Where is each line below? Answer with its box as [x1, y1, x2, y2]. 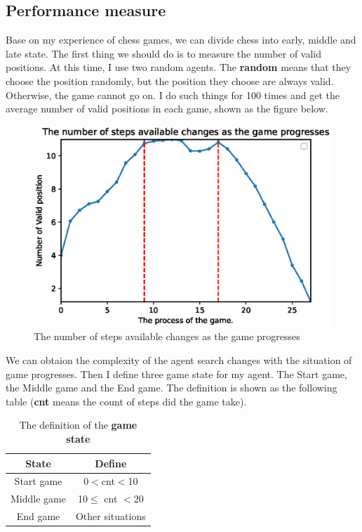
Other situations [75, 509, 146, 524]
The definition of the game [19, 417, 138, 432]
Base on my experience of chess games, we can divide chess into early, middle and [6, 32, 356, 47]
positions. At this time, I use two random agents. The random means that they [6, 60, 351, 74]
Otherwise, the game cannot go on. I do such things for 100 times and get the [6, 87, 340, 102]
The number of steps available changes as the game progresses [34, 329, 300, 344]
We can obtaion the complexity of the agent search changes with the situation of [6, 353, 352, 368]
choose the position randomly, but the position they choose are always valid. [6, 73, 334, 88]
